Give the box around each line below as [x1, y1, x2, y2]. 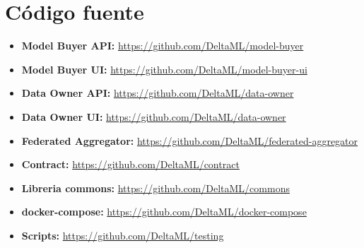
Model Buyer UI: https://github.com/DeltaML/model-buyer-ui [21, 61, 307, 76]
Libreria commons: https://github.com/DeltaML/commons [21, 180, 290, 195]
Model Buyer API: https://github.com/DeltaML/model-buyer [21, 38, 304, 53]
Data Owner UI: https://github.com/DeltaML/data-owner [21, 109, 286, 124]
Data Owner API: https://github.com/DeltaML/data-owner [21, 85, 294, 100]
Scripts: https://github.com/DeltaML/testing [21, 228, 224, 242]
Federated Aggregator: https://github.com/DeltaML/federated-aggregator [21, 133, 358, 148]
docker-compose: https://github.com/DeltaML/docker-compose [21, 204, 307, 219]
